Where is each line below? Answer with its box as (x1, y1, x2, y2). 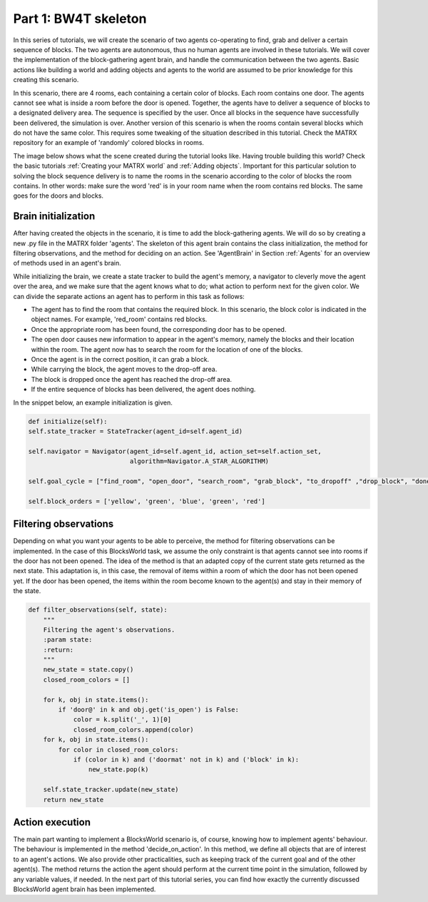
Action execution (13, 816, 91, 828)
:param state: (43, 636, 93, 644)
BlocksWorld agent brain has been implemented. (13, 885, 156, 893)
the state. (13, 587, 41, 595)
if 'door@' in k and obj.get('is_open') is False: (58, 706, 239, 714)
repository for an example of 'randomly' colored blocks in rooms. (13, 138, 205, 147)
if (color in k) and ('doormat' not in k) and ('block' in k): (73, 755, 300, 764)
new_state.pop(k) (88, 766, 149, 774)
